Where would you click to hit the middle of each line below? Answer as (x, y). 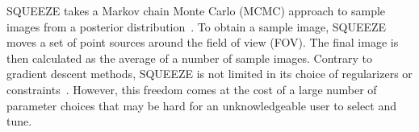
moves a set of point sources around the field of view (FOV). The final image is (203, 42)
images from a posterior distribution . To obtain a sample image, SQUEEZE (197, 26)
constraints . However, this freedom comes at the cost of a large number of (192, 89)
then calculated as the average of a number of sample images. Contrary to (190, 58)
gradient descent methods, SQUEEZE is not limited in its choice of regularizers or (209, 74)
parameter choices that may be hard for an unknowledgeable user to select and (202, 105)
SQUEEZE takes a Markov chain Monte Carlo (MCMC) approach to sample (196, 10)
